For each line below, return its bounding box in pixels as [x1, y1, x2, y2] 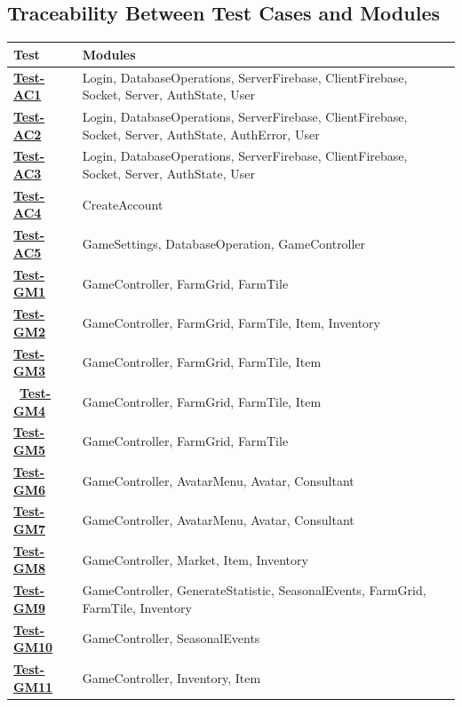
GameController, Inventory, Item [82, 668, 261, 687]
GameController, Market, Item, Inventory [82, 550, 308, 568]
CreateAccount [82, 195, 163, 213]
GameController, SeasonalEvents [82, 629, 260, 647]
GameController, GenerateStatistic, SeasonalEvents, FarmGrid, [82, 581, 426, 600]
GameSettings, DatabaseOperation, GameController [82, 234, 366, 253]
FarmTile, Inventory [82, 598, 192, 616]
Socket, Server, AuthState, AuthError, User [82, 124, 320, 143]
